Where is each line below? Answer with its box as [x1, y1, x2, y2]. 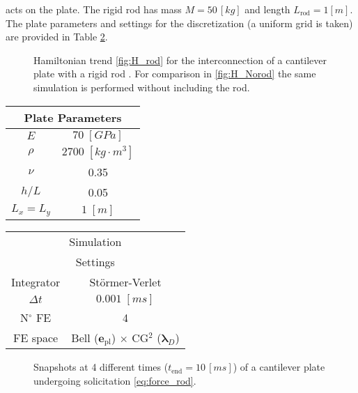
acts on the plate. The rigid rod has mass [6, 2, 182, 16]
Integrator [11, 273, 61, 290]
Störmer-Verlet [89, 273, 162, 290]
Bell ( [71, 329, 99, 346]
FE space [13, 329, 59, 346]
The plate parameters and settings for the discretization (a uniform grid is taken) [6, 15, 353, 30]
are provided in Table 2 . [6, 29, 108, 44]
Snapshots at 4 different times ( [33, 360, 169, 374]
